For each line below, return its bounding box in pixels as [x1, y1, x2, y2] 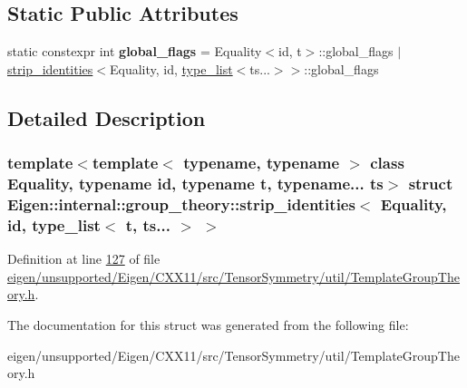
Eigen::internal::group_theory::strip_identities [7, 192, 355, 215]
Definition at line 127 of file [7, 249, 161, 268]
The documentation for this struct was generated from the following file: [7, 315, 409, 334]
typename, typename [183, 151, 340, 174]
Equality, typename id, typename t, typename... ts [7, 172, 384, 195]
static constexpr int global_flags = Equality [7, 42, 262, 61]
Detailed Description [7, 103, 206, 131]
